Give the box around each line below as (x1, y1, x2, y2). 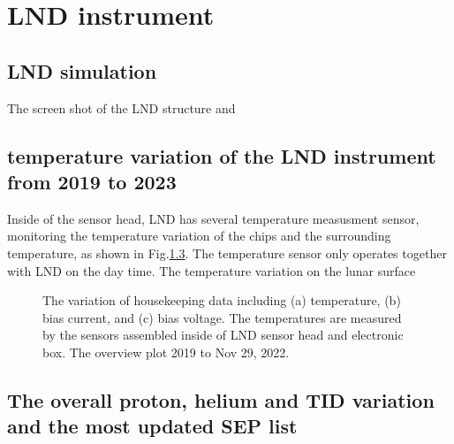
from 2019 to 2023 (7, 167, 177, 195)
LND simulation (7, 57, 157, 84)
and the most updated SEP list (7, 412, 298, 440)
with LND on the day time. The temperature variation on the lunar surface (7, 261, 416, 279)
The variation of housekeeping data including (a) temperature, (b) (42, 291, 401, 310)
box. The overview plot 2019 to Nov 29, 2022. (42, 342, 290, 361)
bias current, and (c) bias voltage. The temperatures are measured (42, 308, 402, 326)
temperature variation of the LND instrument (7, 142, 436, 169)
